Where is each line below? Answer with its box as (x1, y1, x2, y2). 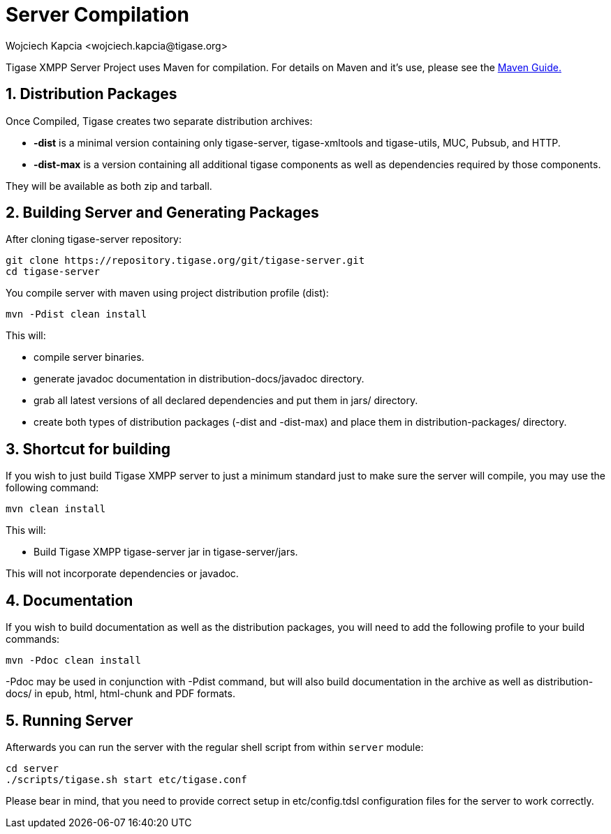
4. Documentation (6, 591, 133, 609)
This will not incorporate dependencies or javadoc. (6, 567, 239, 580)
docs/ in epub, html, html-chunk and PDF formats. (6, 687, 235, 700)
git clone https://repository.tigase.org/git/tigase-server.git (6, 255, 365, 267)
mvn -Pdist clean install (6, 308, 147, 320)
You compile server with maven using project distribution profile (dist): (6, 287, 329, 299)
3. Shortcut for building (6, 440, 170, 458)
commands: (6, 633, 60, 646)
